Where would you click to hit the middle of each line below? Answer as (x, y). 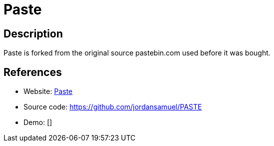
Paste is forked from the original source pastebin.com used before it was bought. (137, 53)
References (33, 72)
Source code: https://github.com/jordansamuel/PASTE (113, 107)
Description (33, 33)
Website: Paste (48, 91)
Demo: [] (38, 122)
